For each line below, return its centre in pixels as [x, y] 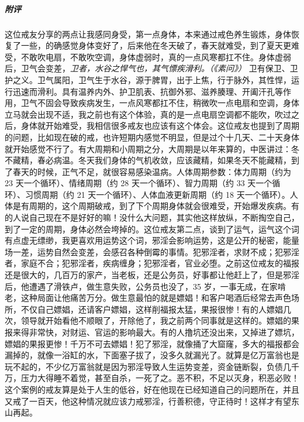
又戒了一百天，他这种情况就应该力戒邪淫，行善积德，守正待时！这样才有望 [148, 401]
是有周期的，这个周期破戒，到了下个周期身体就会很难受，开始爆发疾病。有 [156, 206]
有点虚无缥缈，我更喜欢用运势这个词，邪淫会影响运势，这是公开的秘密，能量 [152, 240]
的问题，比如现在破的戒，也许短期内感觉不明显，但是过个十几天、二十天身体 [152, 137]
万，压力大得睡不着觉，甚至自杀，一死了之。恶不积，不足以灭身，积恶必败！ [152, 378]
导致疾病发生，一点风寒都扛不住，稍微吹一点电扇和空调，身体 [180, 103]
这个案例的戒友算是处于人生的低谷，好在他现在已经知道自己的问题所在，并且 [152, 389]
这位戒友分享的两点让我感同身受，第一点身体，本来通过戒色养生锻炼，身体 [148, 34]
